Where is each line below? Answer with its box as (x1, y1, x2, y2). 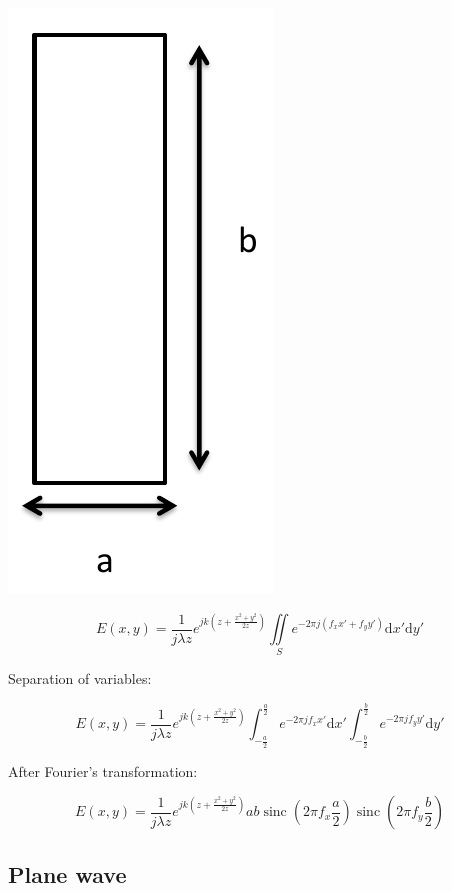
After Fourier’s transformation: (8, 760, 198, 781)
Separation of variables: (8, 668, 152, 689)
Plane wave (8, 858, 127, 889)
